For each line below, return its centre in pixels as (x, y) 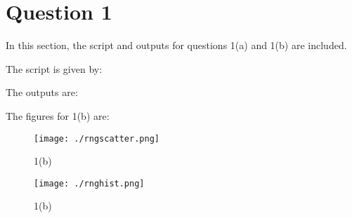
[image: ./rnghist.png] (89, 183)
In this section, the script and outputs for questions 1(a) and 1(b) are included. (176, 45)
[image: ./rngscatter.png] (97, 138)
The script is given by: (54, 68)
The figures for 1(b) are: (58, 115)
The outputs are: (42, 92)
